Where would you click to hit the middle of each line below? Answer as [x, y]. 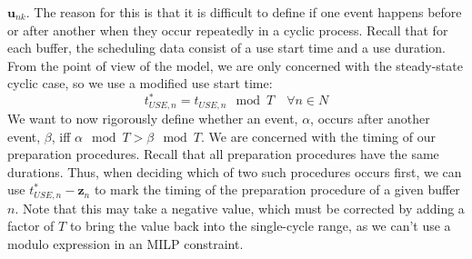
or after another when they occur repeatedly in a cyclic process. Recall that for [228, 30]
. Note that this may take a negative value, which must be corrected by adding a [240, 208]
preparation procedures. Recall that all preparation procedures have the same [223, 154]
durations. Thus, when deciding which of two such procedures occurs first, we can [235, 171]
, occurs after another [370, 118]
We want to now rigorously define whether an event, [153, 118]
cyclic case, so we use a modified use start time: [140, 83]
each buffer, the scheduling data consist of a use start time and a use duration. [227, 48]
